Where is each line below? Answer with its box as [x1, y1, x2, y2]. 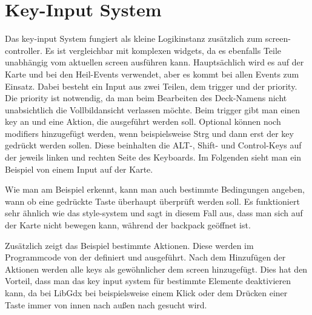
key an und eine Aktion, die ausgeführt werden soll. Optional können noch [5, 115, 281, 128]
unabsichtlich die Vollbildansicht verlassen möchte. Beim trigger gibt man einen [5, 103, 300, 116]
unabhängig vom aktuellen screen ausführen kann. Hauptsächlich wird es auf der [5, 56, 304, 68]
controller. [5, 44, 42, 56]
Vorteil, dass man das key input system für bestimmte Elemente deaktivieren [5, 274, 291, 287]
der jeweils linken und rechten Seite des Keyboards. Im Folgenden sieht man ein [5, 151, 302, 164]
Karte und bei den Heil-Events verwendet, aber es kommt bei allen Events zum [5, 67, 299, 80]
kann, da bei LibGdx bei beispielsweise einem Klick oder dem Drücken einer [5, 287, 288, 299]
